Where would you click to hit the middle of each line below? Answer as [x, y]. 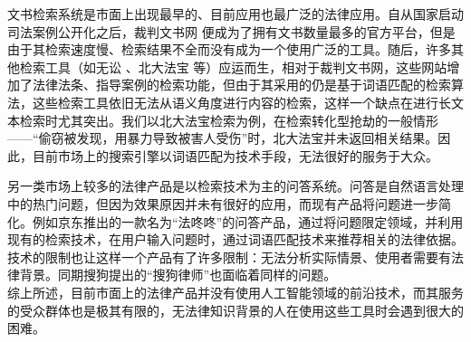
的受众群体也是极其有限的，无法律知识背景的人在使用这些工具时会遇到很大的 [235, 310]
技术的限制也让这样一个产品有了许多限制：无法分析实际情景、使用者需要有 [229, 256]
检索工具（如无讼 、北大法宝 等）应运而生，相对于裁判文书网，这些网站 [233, 66]
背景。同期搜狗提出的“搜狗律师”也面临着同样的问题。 [178, 275]
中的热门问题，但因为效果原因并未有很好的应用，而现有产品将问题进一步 [223, 203]
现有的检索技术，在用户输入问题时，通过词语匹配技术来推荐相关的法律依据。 [235, 239]
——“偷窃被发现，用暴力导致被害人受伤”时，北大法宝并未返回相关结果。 [223, 138]
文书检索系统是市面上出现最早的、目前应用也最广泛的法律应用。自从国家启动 [235, 14]
